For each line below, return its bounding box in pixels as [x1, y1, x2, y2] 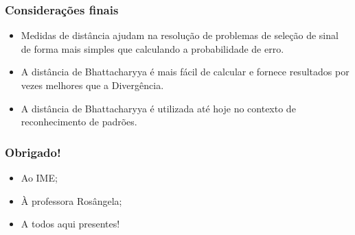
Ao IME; [21, 171, 58, 184]
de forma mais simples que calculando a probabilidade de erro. [21, 41, 284, 55]
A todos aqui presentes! [21, 217, 120, 231]
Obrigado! [5, 143, 61, 160]
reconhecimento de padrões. [21, 114, 137, 129]
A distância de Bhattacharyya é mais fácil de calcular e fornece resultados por [21, 64, 350, 79]
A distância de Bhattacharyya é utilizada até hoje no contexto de [21, 101, 296, 115]
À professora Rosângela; [21, 193, 122, 208]
